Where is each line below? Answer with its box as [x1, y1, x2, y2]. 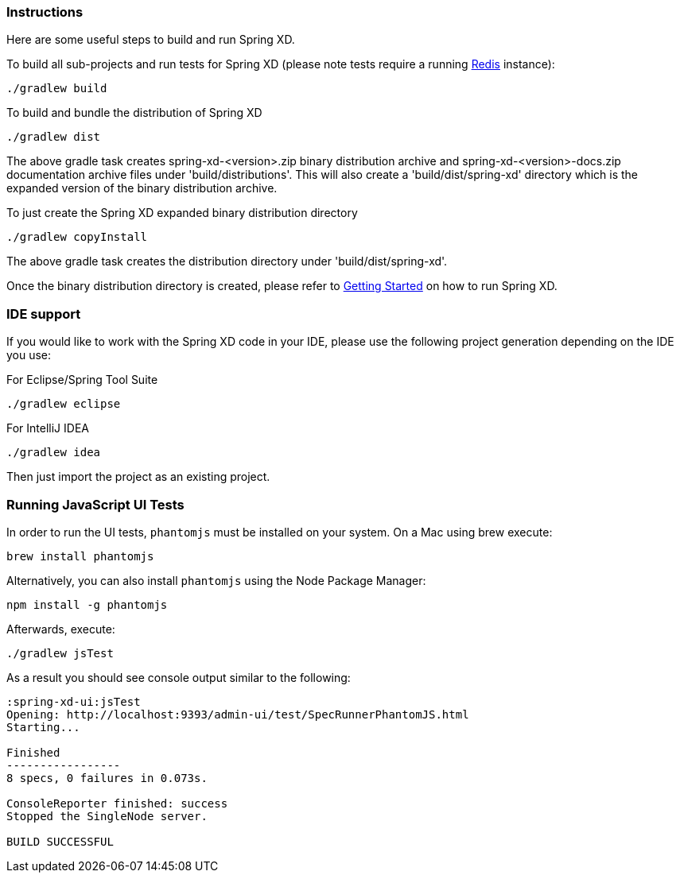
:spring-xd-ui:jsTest [6, 695, 141, 708]
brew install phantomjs [6, 549, 154, 563]
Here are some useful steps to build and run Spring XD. [6, 33, 295, 47]
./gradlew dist [6, 130, 101, 144]
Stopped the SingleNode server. [6, 809, 208, 823]
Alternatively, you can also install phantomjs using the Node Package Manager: [6, 573, 426, 587]
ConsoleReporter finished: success [6, 796, 228, 810]
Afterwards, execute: [6, 621, 115, 636]
